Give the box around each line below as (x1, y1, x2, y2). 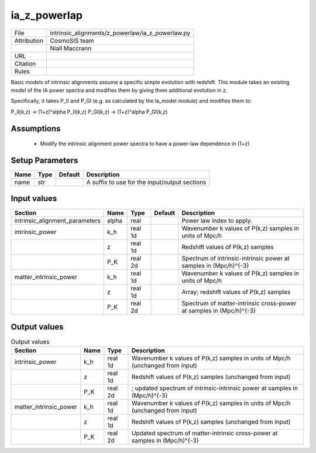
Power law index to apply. (181, 217, 253, 225)
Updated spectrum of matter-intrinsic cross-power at (132, 429, 278, 437)
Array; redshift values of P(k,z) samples (181, 287, 291, 296)
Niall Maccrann (50, 44, 92, 52)
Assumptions (11, 123, 61, 133)
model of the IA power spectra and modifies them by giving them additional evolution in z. (11, 87, 228, 94)
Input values (11, 194, 57, 204)
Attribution (14, 36, 44, 44)
